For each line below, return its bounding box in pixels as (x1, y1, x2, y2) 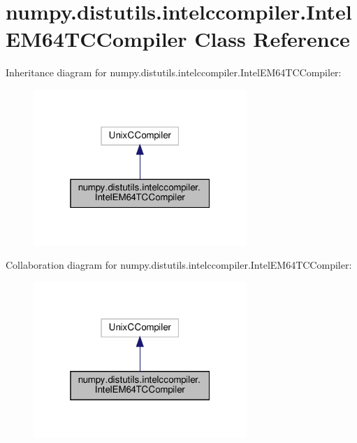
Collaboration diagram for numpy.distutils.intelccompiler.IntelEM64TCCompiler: (6, 257, 352, 272)
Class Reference (194, 24, 350, 53)
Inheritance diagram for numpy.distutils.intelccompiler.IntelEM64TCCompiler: (6, 65, 342, 80)
